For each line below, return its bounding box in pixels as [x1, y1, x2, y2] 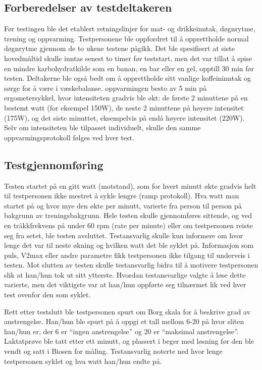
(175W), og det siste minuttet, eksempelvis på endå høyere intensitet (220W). [4, 112, 245, 123]
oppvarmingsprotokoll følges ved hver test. [4, 132, 134, 142]
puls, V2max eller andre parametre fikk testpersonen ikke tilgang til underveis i [4, 249, 250, 260]
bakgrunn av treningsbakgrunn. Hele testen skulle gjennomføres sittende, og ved [4, 210, 252, 221]
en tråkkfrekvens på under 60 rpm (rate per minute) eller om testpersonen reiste [4, 220, 253, 230]
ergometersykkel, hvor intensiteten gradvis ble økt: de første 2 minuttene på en [4, 92, 248, 103]
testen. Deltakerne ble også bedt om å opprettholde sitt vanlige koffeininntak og [4, 73, 251, 83]
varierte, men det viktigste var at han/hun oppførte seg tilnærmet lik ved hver [4, 279, 246, 290]
